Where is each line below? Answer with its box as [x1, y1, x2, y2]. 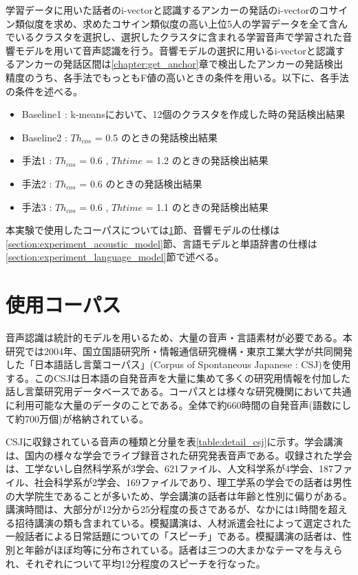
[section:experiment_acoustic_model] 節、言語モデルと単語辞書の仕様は [6, 236, 317, 250]
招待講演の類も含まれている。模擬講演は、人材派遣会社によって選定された [14, 515, 352, 529]
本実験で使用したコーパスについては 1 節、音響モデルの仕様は [6, 223, 280, 237]
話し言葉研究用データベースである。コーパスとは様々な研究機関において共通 [6, 384, 352, 399]
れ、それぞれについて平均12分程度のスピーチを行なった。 [6, 556, 266, 570]
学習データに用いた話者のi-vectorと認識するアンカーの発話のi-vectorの [6, 3, 319, 17]
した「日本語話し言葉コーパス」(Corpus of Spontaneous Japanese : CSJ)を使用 [6, 357, 351, 372]
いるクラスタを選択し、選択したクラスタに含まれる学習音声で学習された [14, 30, 343, 44]
